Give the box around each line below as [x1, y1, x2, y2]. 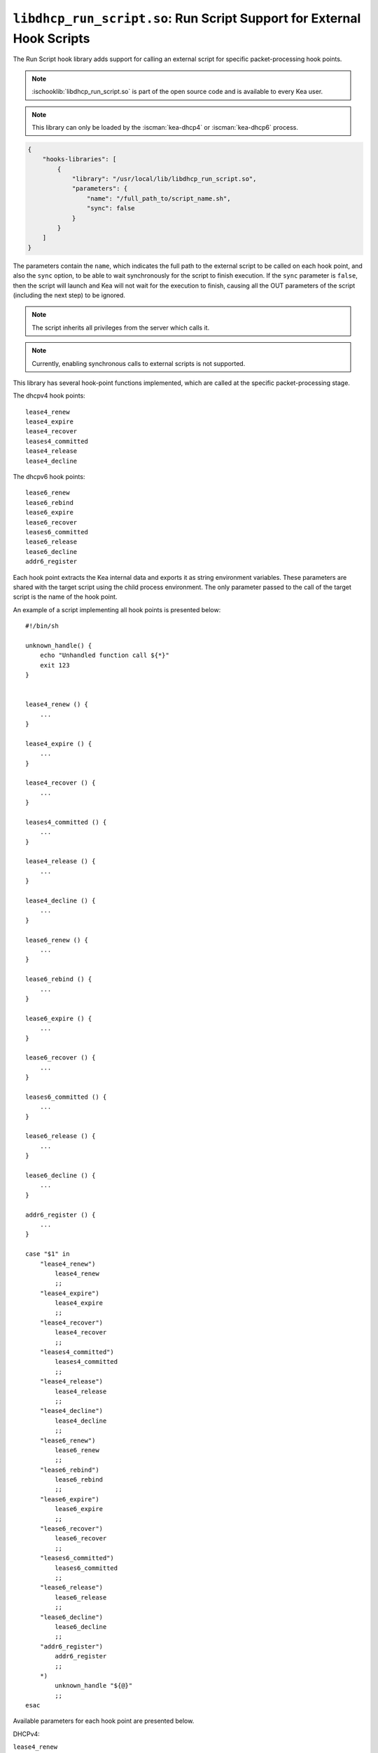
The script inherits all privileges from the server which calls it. [31, 323, 210, 332]
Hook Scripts [13, 30, 90, 46]
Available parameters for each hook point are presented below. [13, 1717, 195, 1725]
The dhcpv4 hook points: [13, 391, 85, 400]
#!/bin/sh [25, 622, 59, 630]
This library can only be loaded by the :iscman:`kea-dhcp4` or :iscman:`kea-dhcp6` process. [31, 123, 299, 131]
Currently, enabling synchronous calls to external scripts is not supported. [31, 359, 246, 367]
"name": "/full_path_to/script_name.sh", [86, 194, 231, 203]
